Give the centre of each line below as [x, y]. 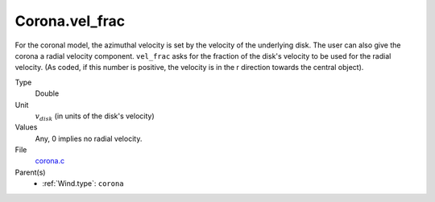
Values [26, 127]
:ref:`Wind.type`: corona [83, 183]
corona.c [50, 161]
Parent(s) [30, 172]
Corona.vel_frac [70, 21]
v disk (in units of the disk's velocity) [95, 117]
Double [47, 93]
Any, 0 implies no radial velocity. [89, 138]
